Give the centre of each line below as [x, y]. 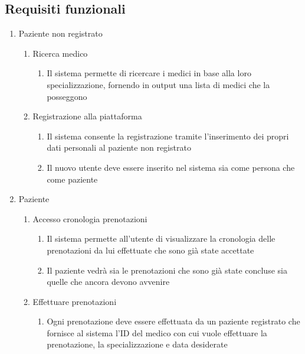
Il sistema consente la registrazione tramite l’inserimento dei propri [168, 136]
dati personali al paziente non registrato [119, 147]
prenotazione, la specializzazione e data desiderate [137, 344]
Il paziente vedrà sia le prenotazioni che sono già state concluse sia [167, 270]
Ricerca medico [60, 53]
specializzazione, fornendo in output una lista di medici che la [158, 84]
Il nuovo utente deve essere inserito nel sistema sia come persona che [171, 167]
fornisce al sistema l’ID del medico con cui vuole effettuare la [157, 332]
